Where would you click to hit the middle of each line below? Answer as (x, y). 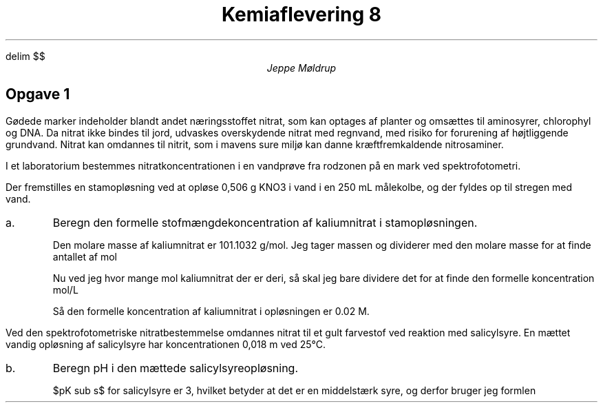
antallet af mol (85, 256)
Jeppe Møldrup (301, 68)
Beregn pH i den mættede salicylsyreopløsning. (176, 368)
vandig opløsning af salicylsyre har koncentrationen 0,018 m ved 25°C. (166, 344)
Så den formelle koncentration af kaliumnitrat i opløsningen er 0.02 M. (211, 311)
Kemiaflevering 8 (301, 14)
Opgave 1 (38, 94)
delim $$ (25, 56)
